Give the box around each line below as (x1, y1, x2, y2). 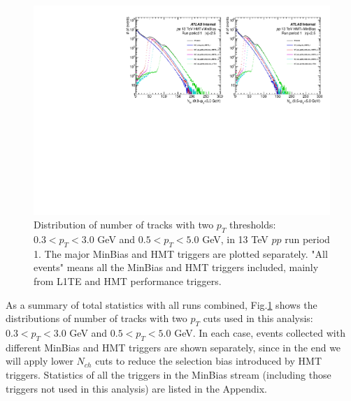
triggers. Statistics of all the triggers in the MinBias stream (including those (6, 367, 331, 381)
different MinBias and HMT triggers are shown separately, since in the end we (6, 340, 341, 354)
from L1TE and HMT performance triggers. (34, 274, 222, 289)
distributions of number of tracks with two (6, 311, 187, 326)
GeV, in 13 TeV (202, 232, 268, 247)
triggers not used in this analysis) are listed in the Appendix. (6, 381, 267, 395)
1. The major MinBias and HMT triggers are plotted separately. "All (34, 246, 328, 261)
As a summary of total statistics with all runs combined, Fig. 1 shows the (6, 297, 317, 312)
